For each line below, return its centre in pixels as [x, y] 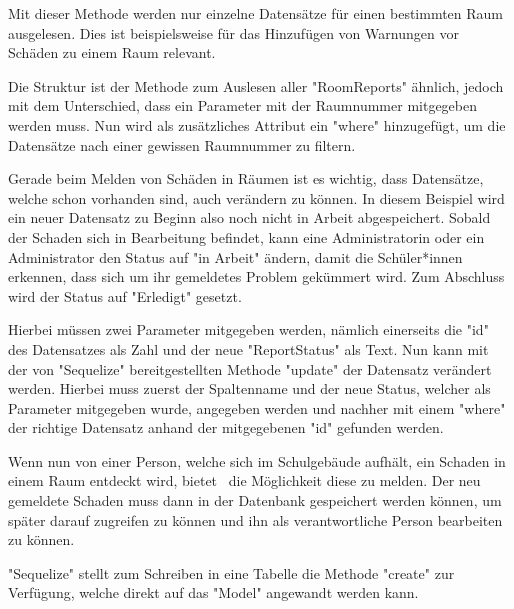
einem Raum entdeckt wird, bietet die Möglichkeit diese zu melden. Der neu [244, 480]
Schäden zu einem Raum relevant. [112, 52]
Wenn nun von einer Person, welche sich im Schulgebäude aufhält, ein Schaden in [257, 460]
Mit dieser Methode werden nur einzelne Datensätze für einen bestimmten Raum [256, 13]
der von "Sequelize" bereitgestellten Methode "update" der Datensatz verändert [250, 368]
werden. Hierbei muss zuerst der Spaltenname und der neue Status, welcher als [249, 388]
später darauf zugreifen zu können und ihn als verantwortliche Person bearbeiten [255, 519]
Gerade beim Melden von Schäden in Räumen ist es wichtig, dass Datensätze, [246, 178]
